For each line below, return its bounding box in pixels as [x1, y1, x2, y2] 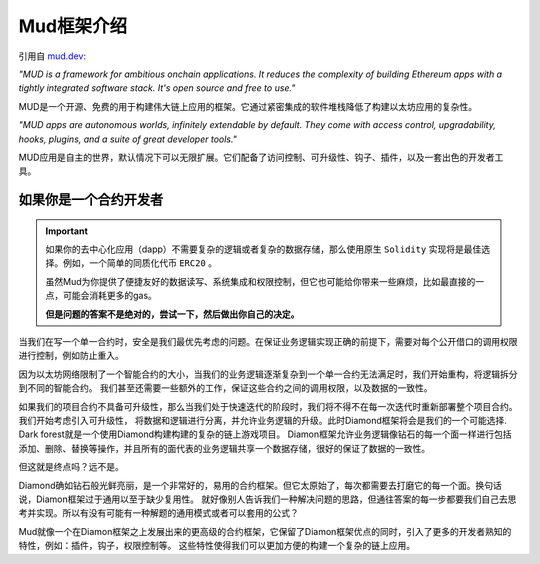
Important [45, 225, 89, 237]
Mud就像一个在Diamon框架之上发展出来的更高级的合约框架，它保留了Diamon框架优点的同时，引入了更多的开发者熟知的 [18, 525, 512, 537]
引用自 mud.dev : [18, 50, 87, 62]
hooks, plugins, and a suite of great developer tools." [18, 133, 237, 145]
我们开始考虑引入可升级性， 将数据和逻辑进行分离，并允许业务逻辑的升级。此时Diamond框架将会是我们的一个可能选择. [18, 414, 507, 426]
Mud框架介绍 [18, 15, 128, 37]
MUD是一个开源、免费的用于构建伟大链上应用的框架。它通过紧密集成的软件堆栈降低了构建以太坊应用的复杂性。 [18, 100, 478, 112]
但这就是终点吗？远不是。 [18, 461, 124, 473]
